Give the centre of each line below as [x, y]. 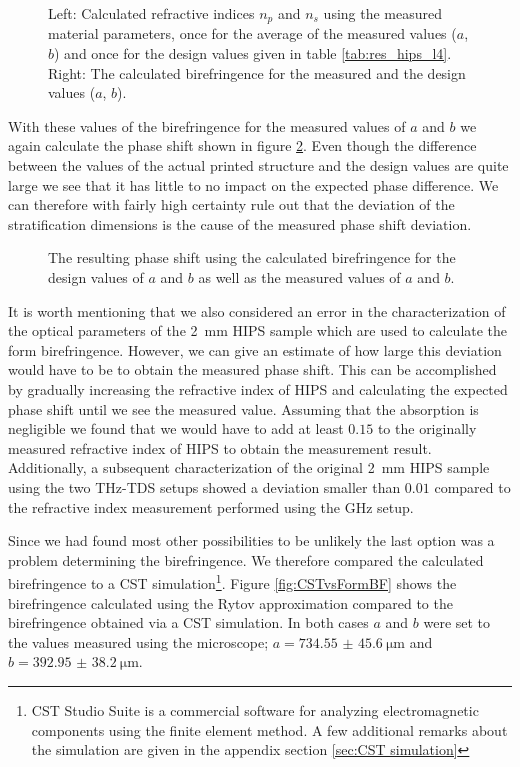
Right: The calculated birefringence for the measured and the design [257, 72]
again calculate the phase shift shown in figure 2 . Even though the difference [242, 145]
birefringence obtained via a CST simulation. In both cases [188, 622]
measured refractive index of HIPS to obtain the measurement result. [220, 447]
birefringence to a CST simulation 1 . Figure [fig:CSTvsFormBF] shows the [232, 581]
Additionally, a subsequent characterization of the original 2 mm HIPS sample [249, 467]
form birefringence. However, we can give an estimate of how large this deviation [255, 349]
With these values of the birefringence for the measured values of [207, 125]
